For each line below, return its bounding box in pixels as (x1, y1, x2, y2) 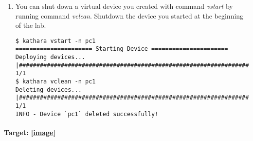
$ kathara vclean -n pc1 (15, 78, 96, 85)
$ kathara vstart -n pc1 (15, 37, 96, 44)
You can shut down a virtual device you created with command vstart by (15, 1, 233, 11)
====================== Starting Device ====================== (15, 45, 228, 53)
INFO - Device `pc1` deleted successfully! (15, 110, 159, 118)
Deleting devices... (15, 86, 82, 93)
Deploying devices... (15, 54, 85, 61)
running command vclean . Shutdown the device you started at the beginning (15, 10, 244, 20)
